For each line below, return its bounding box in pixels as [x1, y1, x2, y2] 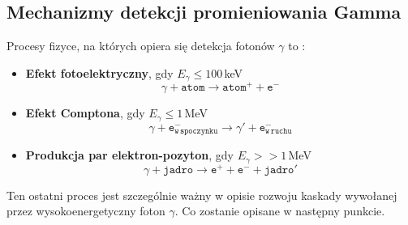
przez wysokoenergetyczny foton [6, 202, 165, 219]
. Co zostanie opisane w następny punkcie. [174, 202, 385, 219]
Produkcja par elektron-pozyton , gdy [25, 146, 234, 163]
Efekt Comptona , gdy [25, 104, 145, 121]
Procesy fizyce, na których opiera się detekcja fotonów [6, 37, 275, 54]
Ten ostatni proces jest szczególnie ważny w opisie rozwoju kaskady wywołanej [6, 186, 397, 203]
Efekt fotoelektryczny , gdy [25, 64, 174, 81]
